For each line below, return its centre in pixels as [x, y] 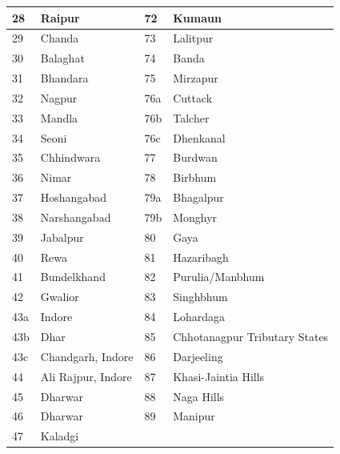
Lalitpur [193, 38]
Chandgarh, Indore [87, 356]
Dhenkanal [199, 137]
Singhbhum [200, 297]
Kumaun [197, 17]
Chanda [60, 38]
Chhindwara [70, 157]
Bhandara [64, 78]
